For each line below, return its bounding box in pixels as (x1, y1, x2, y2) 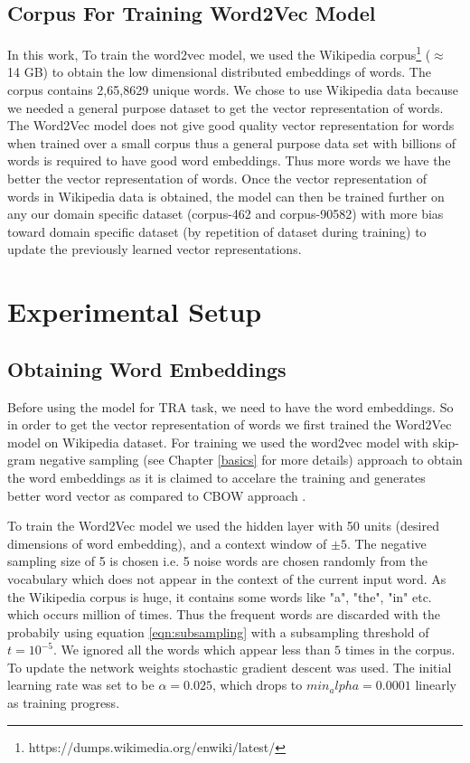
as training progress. (7, 693, 120, 712)
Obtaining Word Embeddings (7, 354, 287, 382)
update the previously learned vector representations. (7, 240, 302, 259)
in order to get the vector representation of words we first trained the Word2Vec (7, 415, 452, 434)
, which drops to (211, 675, 303, 694)
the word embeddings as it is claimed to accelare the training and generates (7, 467, 426, 486)
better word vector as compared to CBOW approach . (7, 485, 306, 504)
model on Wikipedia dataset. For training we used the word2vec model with (7, 432, 428, 451)
